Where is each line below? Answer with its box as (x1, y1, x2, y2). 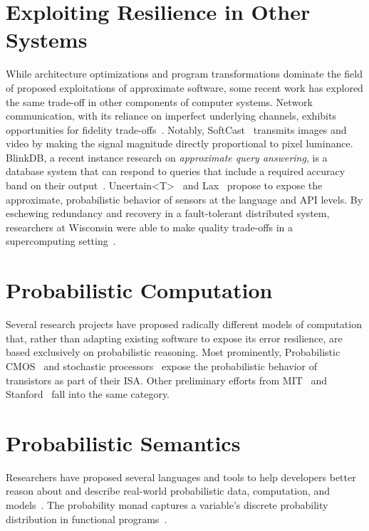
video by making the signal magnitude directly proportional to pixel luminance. (6, 136, 353, 151)
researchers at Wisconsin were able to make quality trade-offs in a (6, 219, 293, 234)
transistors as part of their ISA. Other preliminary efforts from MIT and (6, 372, 328, 387)
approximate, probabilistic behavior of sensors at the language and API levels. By (6, 191, 363, 206)
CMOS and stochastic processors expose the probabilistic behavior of (6, 358, 318, 373)
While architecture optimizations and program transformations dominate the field (6, 66, 363, 81)
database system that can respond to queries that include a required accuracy (6, 164, 345, 179)
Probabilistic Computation (6, 275, 273, 305)
